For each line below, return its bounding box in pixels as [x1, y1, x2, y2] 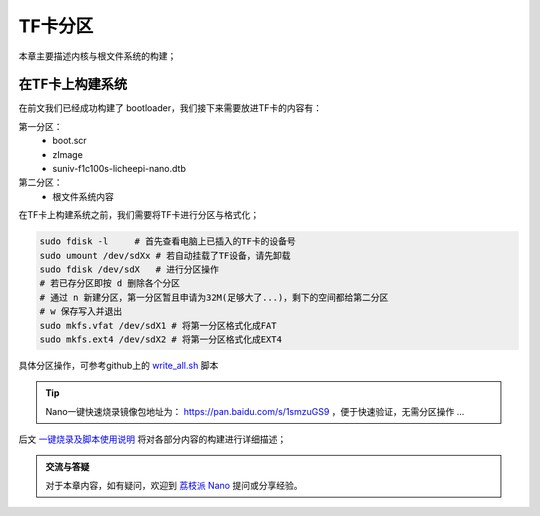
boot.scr [52, 135, 87, 147]
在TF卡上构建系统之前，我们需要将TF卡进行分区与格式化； [18, 209, 260, 221]
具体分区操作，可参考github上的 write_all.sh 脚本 [18, 359, 219, 371]
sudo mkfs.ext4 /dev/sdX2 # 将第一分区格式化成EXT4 [39, 333, 282, 345]
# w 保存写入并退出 [39, 306, 123, 317]
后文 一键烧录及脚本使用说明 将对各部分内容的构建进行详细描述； [18, 433, 287, 445]
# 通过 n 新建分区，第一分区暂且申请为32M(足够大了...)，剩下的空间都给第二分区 [39, 291, 389, 303]
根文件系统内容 [52, 190, 114, 202]
